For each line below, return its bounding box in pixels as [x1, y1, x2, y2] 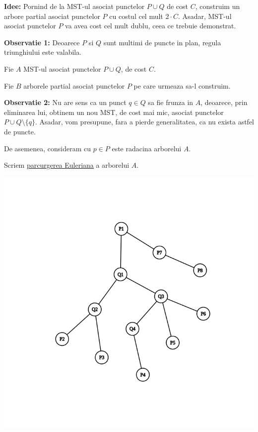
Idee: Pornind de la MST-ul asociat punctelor [4, 1, 145, 11]
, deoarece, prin [200, 97, 248, 108]
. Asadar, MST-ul [178, 10, 232, 21]
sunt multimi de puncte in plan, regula [103, 37, 221, 47]
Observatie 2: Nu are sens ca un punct [4, 97, 127, 108]
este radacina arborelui [112, 143, 182, 153]
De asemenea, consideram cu [4, 143, 91, 153]
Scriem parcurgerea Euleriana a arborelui [4, 160, 129, 170]
